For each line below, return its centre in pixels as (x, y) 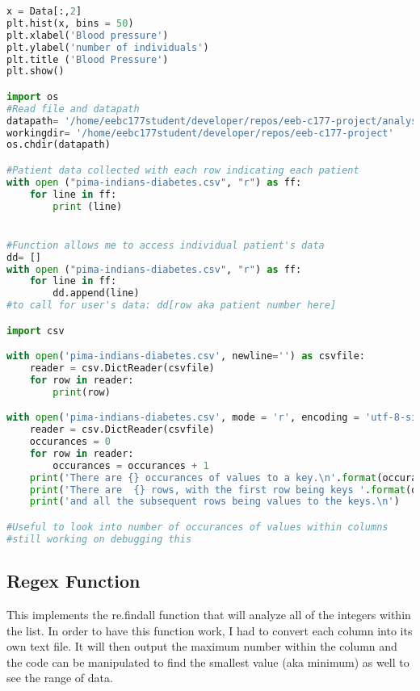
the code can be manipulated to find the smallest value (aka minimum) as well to (208, 662)
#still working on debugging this (99, 539)
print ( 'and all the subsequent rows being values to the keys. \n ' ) (214, 502)
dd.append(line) (96, 293)
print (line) (88, 206)
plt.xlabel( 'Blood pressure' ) (88, 35)
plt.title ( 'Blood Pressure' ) (88, 59)
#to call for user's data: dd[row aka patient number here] (172, 306)
